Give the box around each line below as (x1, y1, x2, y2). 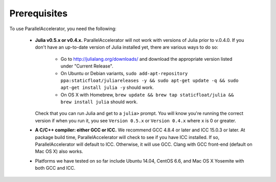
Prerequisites (9, 8, 68, 19)
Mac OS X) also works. (35, 148, 83, 154)
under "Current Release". (60, 63, 113, 69)
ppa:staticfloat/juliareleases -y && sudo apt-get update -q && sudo (60, 77, 239, 83)
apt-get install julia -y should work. (60, 84, 154, 90)
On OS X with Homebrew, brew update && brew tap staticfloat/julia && (60, 92, 234, 98)
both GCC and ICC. (35, 165, 76, 171)
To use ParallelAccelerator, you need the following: (9, 26, 117, 32)
